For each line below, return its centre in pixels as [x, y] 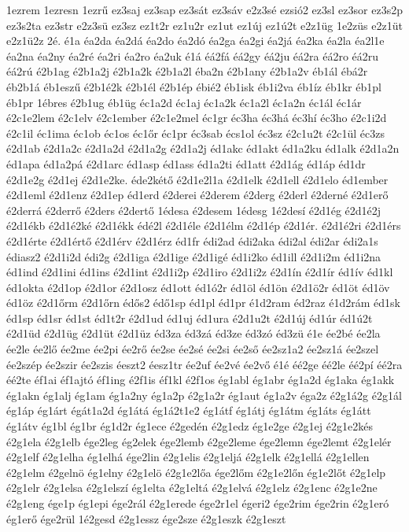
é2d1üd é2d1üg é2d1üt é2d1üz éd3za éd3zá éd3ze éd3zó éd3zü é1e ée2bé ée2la [193, 333]
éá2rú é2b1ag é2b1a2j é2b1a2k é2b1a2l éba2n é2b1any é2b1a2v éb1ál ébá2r [187, 71]
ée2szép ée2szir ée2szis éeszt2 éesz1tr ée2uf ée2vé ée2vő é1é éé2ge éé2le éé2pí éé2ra [204, 364]
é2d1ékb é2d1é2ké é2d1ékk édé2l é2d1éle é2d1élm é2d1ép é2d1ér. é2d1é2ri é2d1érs [204, 225]
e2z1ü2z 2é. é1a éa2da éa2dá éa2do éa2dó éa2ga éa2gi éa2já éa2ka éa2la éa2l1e [195, 41]
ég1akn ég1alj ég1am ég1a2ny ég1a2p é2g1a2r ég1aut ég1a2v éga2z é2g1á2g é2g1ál [204, 395]
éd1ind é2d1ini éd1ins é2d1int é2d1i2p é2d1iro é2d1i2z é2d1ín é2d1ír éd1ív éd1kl [200, 272]
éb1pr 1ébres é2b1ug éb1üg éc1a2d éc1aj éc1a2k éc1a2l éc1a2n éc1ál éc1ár [184, 102]
